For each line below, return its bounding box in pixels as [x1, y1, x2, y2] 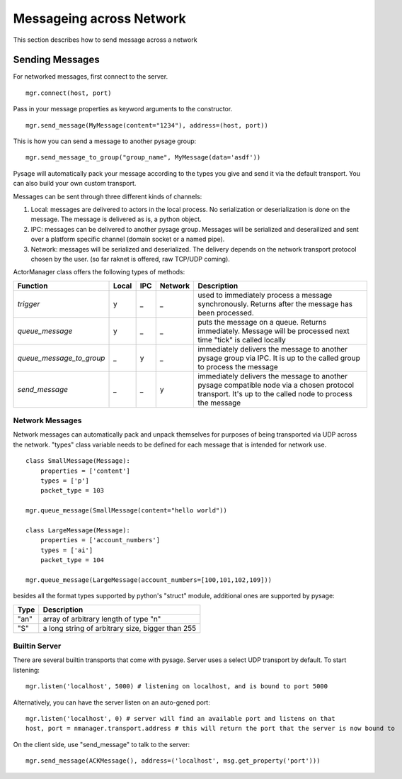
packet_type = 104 [40, 556, 105, 564]
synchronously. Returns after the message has [197, 298, 353, 308]
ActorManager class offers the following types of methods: [13, 268, 185, 276]
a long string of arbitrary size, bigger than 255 [42, 623, 197, 633]
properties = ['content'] [40, 466, 131, 475]
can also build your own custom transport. [13, 179, 137, 188]
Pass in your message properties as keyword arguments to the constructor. [13, 105, 233, 113]
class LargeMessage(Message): [25, 526, 131, 534]
